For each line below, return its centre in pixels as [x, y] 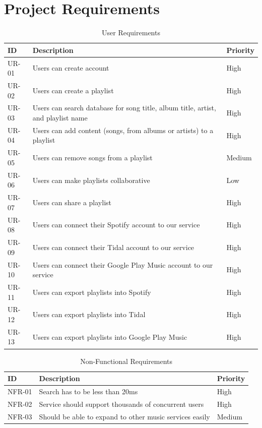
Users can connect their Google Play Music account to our [123, 264]
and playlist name [60, 118]
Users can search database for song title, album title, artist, [124, 108]
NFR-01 [20, 391]
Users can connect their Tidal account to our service [113, 247]
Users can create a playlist [73, 90]
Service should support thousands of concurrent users [121, 404]
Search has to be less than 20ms [88, 391]
